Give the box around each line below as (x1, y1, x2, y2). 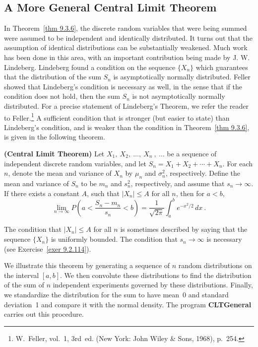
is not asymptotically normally (132, 91, 225, 101)
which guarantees (195, 62, 248, 72)
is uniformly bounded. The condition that (51, 234, 178, 244)
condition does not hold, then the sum (4, 91, 120, 101)
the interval (4, 270, 39, 280)
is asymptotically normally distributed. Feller (113, 71, 251, 82)
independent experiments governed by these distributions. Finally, (53, 279, 253, 290)
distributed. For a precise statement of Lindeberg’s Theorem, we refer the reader (4, 100, 249, 111)
